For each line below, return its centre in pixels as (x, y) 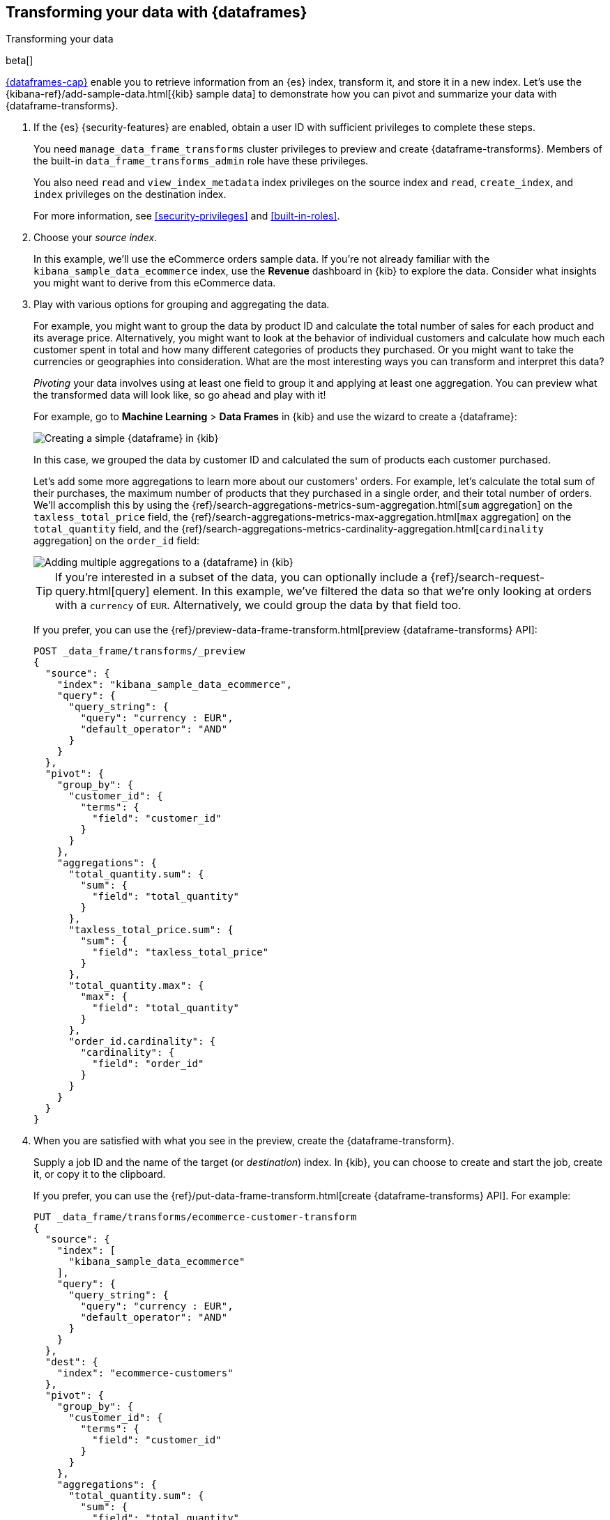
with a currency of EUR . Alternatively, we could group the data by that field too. (258, 605)
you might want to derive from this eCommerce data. (155, 283)
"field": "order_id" (148, 1064)
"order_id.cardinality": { (142, 1042)
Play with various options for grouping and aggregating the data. (182, 305)
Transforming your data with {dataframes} (157, 12)
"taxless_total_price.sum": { (151, 930)
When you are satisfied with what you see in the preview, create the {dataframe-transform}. (244, 1141)
